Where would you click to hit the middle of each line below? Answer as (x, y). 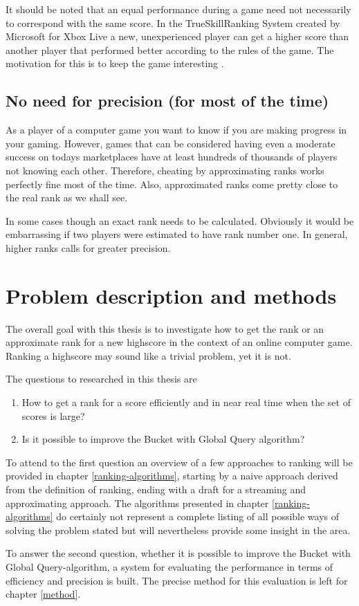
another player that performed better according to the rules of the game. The (170, 49)
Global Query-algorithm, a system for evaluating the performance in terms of (169, 566)
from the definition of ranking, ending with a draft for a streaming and (156, 489)
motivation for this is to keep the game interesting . (115, 63)
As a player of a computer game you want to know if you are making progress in (176, 130)
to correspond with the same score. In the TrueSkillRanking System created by (173, 22)
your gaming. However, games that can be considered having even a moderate (171, 143)
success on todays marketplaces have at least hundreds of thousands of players (172, 157)
